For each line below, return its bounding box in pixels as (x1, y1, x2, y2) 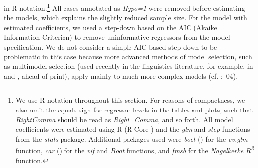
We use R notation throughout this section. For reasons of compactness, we (15, 95, 245, 105)
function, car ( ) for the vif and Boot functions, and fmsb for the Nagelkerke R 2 (15, 144, 254, 156)
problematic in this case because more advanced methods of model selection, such (4, 51, 252, 61)
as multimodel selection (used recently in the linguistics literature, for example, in (4, 61, 253, 71)
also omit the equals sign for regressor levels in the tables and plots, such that (15, 105, 253, 114)
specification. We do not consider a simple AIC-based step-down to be (4, 42, 217, 52)
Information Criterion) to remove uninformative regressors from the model (4, 32, 230, 42)
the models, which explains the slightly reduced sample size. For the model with (4, 12, 247, 23)
